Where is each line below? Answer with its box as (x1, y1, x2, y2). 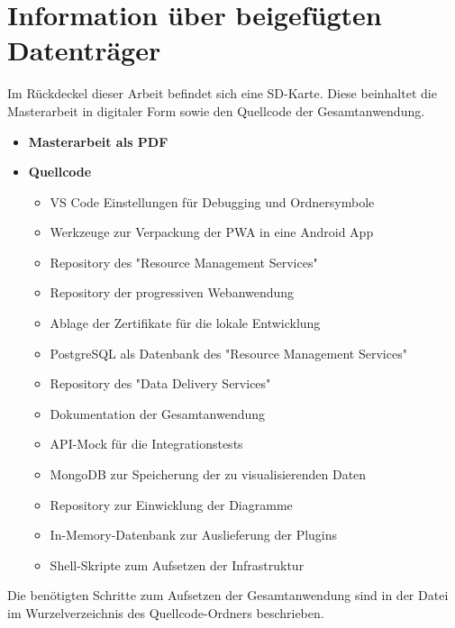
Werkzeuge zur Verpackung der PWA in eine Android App (50, 223, 374, 241)
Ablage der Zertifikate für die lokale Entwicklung (50, 314, 321, 332)
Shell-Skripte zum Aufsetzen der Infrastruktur (50, 555, 305, 574)
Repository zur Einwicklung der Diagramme (50, 495, 293, 514)
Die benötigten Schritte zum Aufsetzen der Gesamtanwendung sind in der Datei (7, 586, 449, 605)
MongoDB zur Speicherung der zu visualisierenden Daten (50, 465, 367, 484)
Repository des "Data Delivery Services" (50, 374, 271, 393)
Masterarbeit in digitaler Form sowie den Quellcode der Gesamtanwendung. (7, 101, 425, 120)
